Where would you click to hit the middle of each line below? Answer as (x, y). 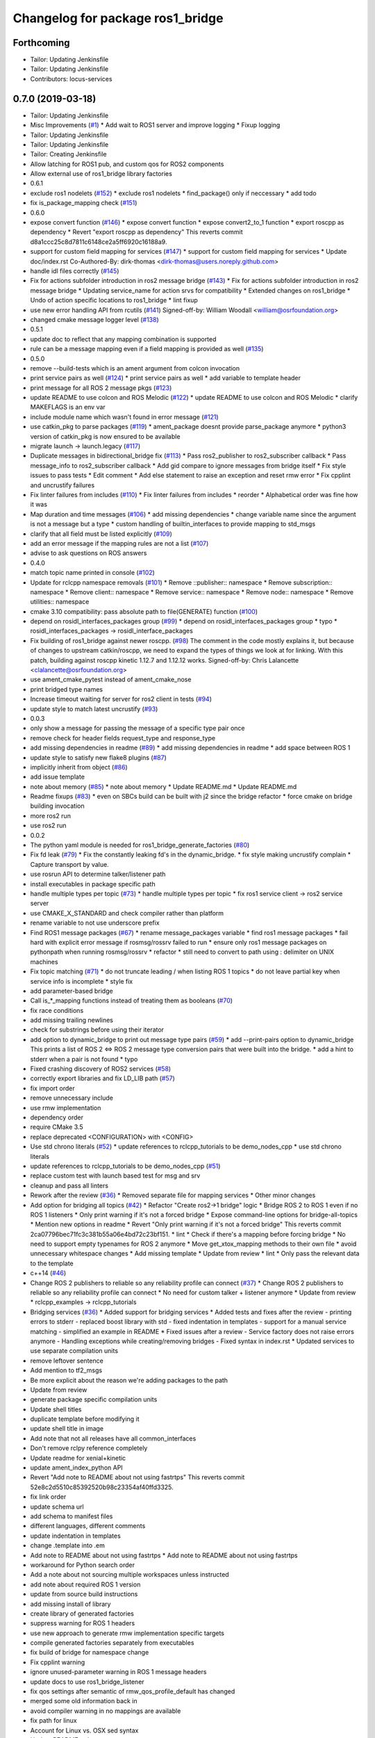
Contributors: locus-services (71, 79)
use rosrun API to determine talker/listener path (98, 874)
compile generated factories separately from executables (112, 1643)
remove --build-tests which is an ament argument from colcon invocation (135, 368)
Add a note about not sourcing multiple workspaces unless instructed (130, 1575)
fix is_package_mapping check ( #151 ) (84, 203)
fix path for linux (53, 1721)
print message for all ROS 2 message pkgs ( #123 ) (101, 388)
